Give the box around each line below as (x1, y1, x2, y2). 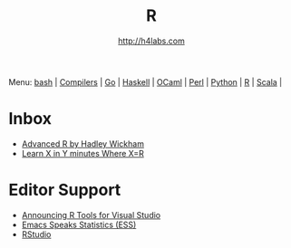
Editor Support (8, 180, 121, 200)
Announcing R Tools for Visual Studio (21, 209, 161, 220)
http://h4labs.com (118, 35, 185, 46)
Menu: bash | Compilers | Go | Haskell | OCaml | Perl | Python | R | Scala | (8, 76, 283, 87)
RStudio (21, 228, 52, 240)
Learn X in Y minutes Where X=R (21, 148, 144, 158)
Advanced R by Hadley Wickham (21, 138, 144, 149)
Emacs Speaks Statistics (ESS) (21, 219, 137, 230)
